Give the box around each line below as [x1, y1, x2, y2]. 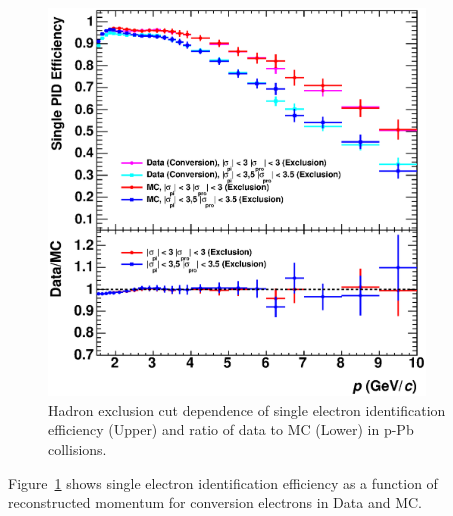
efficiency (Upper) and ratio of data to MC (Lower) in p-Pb [48, 419, 414, 440]
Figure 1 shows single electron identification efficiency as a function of [8, 472, 438, 493]
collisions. [48, 438, 107, 459]
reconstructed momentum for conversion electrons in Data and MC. [8, 492, 422, 513]
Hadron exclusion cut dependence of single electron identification [48, 399, 446, 420]
